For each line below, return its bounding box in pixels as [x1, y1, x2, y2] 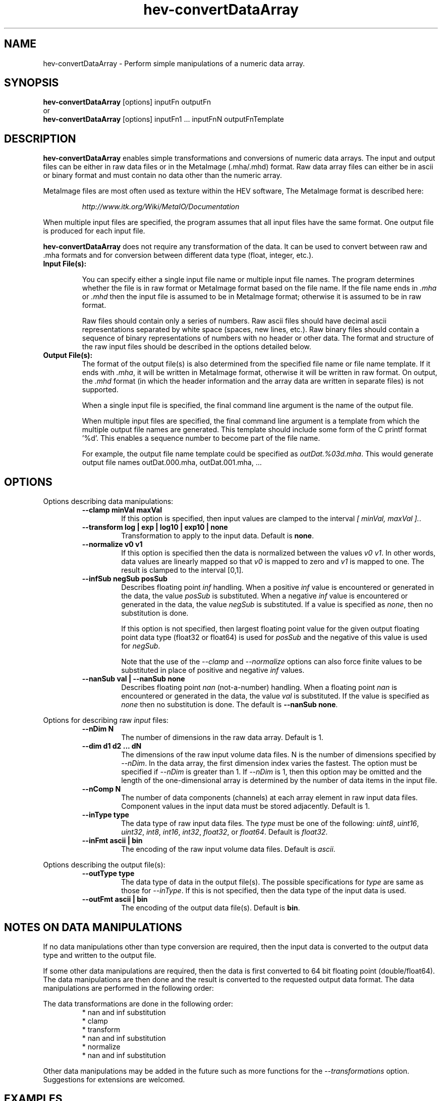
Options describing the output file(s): [43, 860, 165, 869]
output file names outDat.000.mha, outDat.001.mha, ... [82, 458, 262, 467]
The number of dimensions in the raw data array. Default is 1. [121, 733, 323, 742]
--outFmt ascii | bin [82, 895, 148, 904]
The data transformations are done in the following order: [43, 999, 233, 1008]
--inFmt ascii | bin [82, 836, 143, 845]
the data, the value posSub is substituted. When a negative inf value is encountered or [121, 591, 408, 601]
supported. [82, 385, 119, 394]
